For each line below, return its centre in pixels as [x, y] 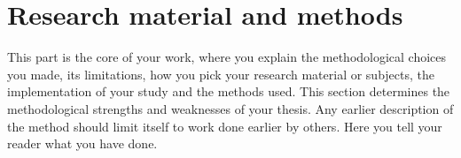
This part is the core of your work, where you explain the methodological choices [227, 57]
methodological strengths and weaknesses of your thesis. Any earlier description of [230, 108]
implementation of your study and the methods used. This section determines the [229, 91]
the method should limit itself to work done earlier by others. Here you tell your [225, 126]
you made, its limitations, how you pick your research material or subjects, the [221, 74]
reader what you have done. [82, 143]
